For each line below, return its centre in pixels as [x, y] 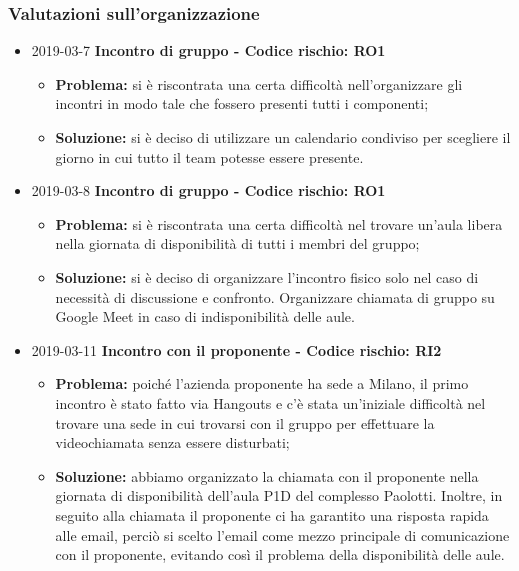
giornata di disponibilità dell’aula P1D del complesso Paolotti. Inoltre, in [279, 495]
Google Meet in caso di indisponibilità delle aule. [205, 316]
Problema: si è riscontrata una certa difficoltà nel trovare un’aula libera [279, 223]
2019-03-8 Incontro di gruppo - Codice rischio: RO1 [208, 190]
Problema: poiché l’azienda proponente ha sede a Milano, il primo [262, 383]
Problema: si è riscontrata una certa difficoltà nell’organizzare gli [259, 83]
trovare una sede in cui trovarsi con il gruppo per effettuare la [245, 422]
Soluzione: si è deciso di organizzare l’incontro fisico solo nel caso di [267, 276]
